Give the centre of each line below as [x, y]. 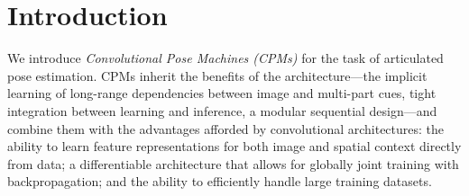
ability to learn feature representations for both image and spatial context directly [234, 146]
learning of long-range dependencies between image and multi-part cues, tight [222, 93]
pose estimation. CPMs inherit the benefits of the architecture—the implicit [217, 75]
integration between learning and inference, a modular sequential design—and [222, 110]
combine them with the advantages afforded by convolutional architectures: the [226, 128]
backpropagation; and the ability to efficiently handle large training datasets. [220, 181]
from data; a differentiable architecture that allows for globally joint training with [233, 163]
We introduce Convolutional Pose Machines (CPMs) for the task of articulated [225, 58]
